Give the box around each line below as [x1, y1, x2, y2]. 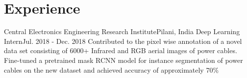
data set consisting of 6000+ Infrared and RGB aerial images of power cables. [4, 45, 237, 56]
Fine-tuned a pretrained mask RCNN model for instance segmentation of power [4, 55, 243, 65]
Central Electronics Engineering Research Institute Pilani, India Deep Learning [4, 26, 240, 37]
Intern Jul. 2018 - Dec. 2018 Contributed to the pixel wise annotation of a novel [4, 36, 242, 46]
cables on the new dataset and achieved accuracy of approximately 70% [4, 64, 219, 75]
